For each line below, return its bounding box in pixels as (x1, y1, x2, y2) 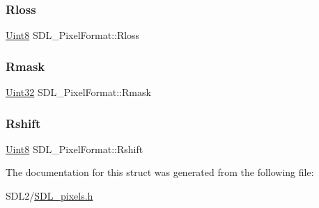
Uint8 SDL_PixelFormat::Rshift (6, 141, 143, 156)
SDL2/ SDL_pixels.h (6, 189, 93, 203)
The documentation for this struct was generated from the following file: (6, 165, 314, 179)
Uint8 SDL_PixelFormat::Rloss (6, 28, 140, 42)
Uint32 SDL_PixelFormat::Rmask (6, 85, 151, 99)
